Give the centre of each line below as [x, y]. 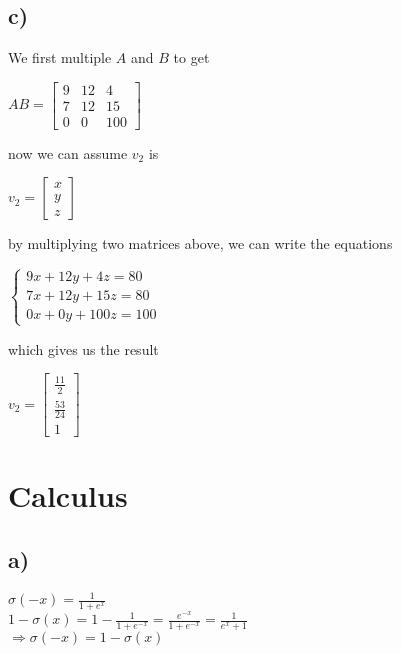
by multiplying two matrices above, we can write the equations [200, 243]
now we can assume [68, 152]
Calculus [68, 495]
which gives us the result [83, 348]
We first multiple [60, 57]
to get [191, 57]
